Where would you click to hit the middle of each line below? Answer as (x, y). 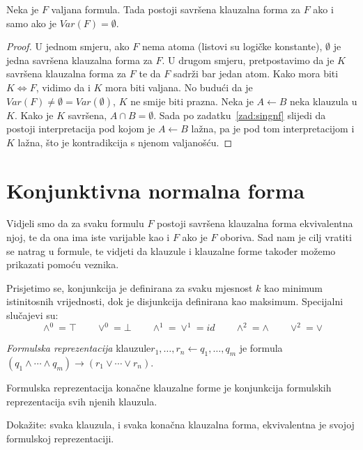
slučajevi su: (32, 315)
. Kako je (34, 115)
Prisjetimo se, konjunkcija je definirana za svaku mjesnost (130, 287)
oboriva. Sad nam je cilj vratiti (286, 237)
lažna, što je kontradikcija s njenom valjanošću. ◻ (125, 142)
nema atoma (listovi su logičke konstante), (232, 46)
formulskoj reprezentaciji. (60, 438)
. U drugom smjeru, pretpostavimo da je (248, 60)
